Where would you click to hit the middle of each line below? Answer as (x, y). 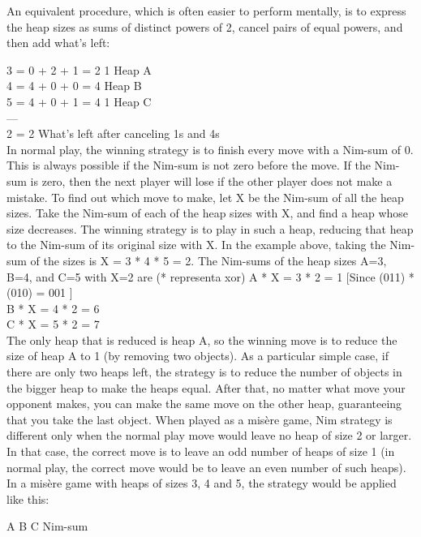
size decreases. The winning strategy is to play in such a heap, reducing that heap (210, 228)
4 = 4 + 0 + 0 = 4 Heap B (74, 86)
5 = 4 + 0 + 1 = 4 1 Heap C (79, 101)
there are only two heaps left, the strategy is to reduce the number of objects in (204, 372)
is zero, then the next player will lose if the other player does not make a (211, 180)
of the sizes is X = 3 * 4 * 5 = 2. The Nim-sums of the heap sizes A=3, (208, 260)
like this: (28, 498)
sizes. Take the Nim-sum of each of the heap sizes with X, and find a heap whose (208, 213)
